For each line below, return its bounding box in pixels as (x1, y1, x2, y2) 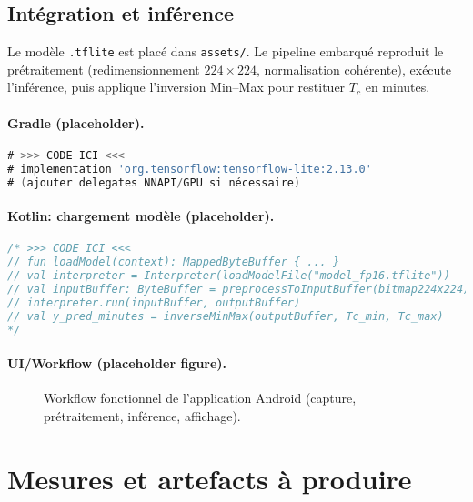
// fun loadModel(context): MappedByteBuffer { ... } (7, 256, 340, 269)
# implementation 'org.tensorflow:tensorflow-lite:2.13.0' (7, 162, 372, 176)
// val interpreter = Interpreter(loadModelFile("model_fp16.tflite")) (7, 269, 450, 283)
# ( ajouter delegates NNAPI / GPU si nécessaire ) (7, 176, 301, 189)
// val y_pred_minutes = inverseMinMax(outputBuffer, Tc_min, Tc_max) (7, 309, 444, 323)
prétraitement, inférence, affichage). (44, 406, 241, 425)
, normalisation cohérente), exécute (256, 59, 452, 78)
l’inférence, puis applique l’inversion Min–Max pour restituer (7, 77, 346, 96)
